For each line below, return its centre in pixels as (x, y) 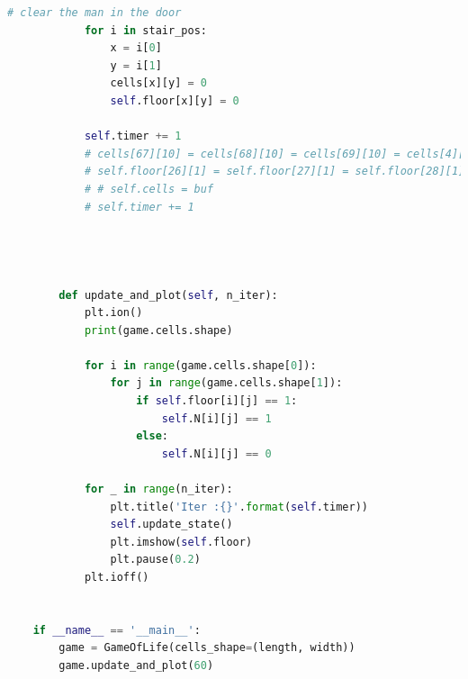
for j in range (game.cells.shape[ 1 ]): (226, 383)
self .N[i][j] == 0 (216, 453)
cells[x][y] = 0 (158, 83)
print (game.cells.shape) (158, 330)
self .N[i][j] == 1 (216, 418)
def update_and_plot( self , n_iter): (168, 295)
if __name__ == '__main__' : (117, 630)
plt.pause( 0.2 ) (155, 560)
